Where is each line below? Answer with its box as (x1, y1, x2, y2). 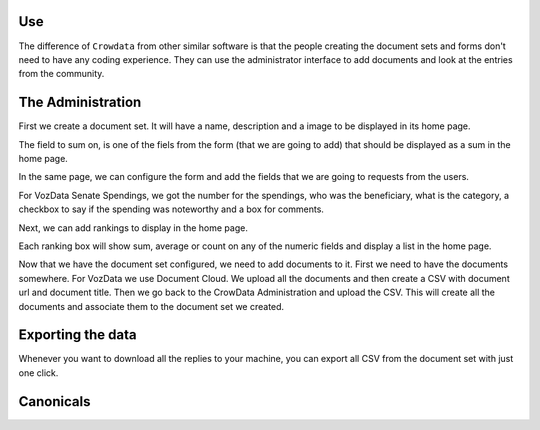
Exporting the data (18, 326, 137, 344)
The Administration (18, 94, 142, 111)
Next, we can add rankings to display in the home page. (18, 221, 249, 234)
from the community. (18, 68, 105, 80)
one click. (18, 366, 59, 379)
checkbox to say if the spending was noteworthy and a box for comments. (18, 203, 325, 215)
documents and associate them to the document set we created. (18, 300, 285, 312)
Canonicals (18, 393, 91, 410)
